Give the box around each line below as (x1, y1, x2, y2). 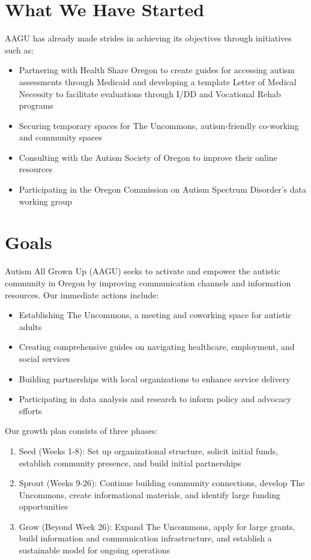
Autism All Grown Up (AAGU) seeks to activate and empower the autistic (5, 265, 280, 277)
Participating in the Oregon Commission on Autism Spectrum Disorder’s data (19, 183, 306, 196)
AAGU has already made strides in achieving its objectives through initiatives (5, 32, 292, 44)
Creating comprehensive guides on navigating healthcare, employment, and (19, 340, 295, 353)
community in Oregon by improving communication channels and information (5, 276, 291, 289)
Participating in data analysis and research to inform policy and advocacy (19, 393, 292, 405)
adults (19, 320, 42, 333)
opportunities (19, 500, 68, 513)
